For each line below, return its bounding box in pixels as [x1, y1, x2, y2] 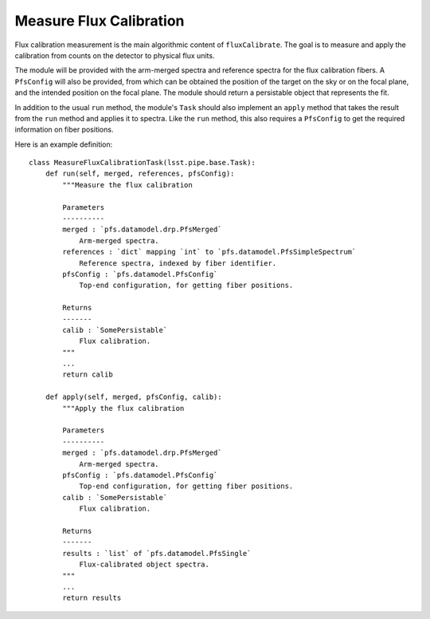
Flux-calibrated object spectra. [79, 560, 210, 570]
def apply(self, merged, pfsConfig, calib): [45, 392, 222, 402]
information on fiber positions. [14, 124, 114, 135]
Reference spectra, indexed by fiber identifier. [79, 258, 277, 267]
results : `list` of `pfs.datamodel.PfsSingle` [62, 549, 252, 558]
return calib [62, 370, 113, 379]
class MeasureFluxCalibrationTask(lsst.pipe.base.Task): [29, 158, 256, 168]
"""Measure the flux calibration [62, 180, 193, 189]
